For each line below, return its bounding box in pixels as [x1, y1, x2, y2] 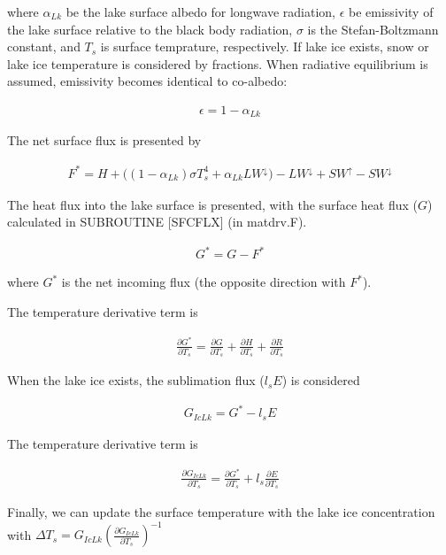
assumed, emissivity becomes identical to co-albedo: [7, 72, 288, 90]
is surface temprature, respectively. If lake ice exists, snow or [100, 37, 429, 56]
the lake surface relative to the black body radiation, [7, 19, 293, 38]
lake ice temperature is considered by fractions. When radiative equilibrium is [7, 54, 428, 73]
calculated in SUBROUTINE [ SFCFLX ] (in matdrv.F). [7, 212, 307, 231]
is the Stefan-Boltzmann [307, 19, 439, 38]
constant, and [7, 37, 81, 56]
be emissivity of [349, 3, 434, 20]
